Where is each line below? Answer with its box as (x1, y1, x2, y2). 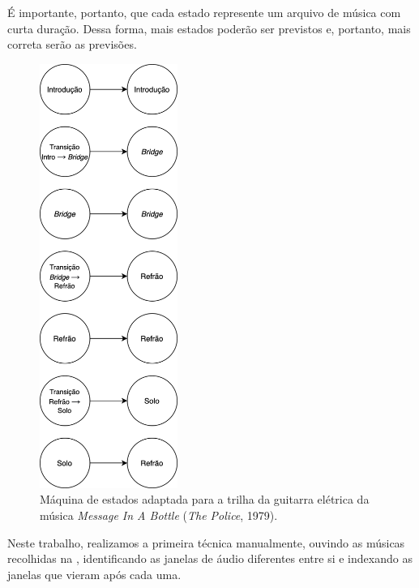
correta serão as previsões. (7, 36, 137, 53)
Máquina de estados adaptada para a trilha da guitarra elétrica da (40, 491, 370, 508)
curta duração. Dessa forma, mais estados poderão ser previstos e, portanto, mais (7, 19, 411, 36)
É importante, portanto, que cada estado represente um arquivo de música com (7, 4, 401, 20)
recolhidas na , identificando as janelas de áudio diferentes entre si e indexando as (7, 550, 413, 567)
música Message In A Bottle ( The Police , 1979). (40, 507, 278, 524)
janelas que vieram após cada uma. (7, 565, 182, 582)
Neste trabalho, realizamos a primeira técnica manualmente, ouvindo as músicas (7, 534, 405, 551)
